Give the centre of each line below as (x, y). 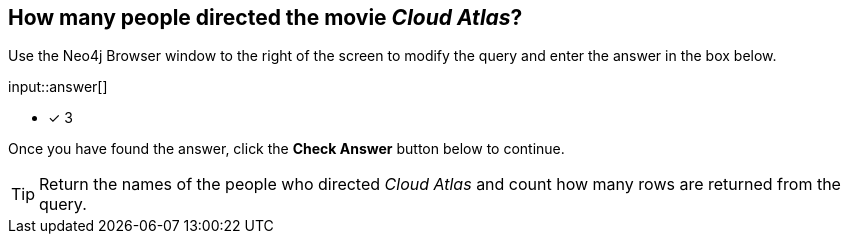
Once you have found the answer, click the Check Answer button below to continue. (286, 149)
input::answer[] (58, 87)
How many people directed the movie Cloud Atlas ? (265, 17)
